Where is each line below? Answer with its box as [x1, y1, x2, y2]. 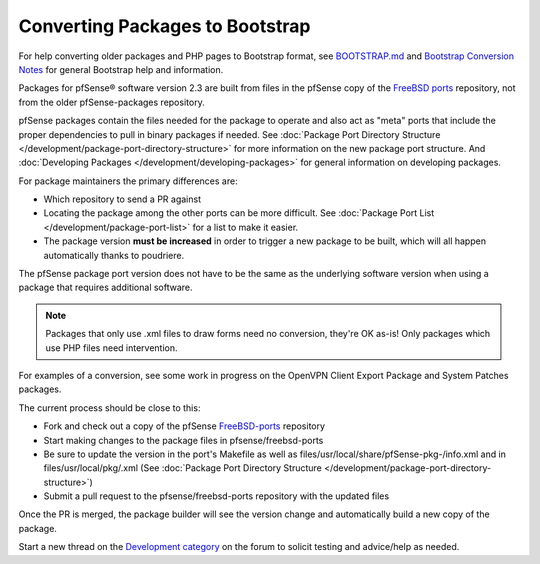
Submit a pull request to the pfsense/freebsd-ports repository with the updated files [43, 490, 390, 502]
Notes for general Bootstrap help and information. [18, 63, 224, 75]
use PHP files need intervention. [45, 341, 179, 354]
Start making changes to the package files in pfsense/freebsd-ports [43, 434, 324, 446]
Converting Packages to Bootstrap [18, 15, 311, 37]
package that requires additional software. [18, 281, 194, 294]
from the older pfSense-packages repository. [18, 96, 205, 108]
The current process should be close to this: [18, 401, 201, 414]
